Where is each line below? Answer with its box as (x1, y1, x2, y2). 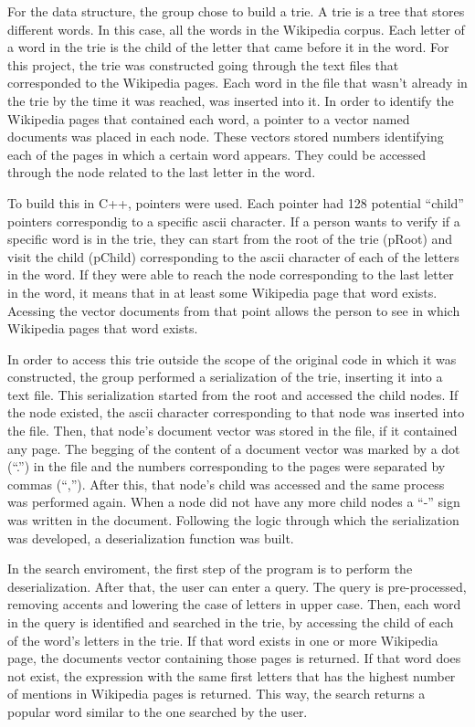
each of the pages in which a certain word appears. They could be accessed (7, 144, 427, 163)
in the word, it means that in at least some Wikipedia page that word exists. (7, 282, 438, 301)
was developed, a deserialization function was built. (7, 528, 294, 547)
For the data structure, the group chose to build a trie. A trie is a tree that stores (7, 2, 465, 20)
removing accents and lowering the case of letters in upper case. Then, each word (7, 595, 461, 614)
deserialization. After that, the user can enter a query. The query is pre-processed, (7, 576, 467, 595)
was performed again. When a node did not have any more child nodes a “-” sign (7, 492, 460, 511)
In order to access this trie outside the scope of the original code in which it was (7, 349, 457, 368)
